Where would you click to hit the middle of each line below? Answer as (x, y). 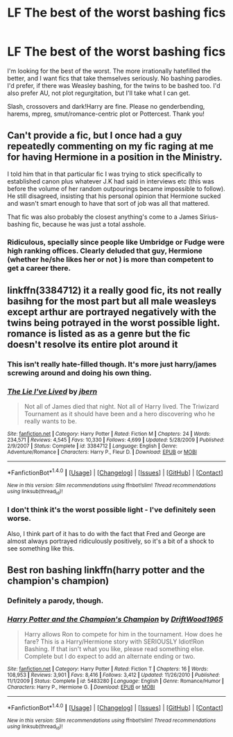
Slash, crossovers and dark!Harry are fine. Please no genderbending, (106, 106)
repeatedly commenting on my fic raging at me (110, 146)
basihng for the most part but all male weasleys (112, 302)
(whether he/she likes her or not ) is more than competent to (110, 259)
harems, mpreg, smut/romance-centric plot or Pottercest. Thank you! (106, 114)
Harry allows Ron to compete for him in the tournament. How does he (123, 634)
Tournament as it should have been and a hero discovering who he (119, 414)
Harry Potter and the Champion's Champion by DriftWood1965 (115, 619)
